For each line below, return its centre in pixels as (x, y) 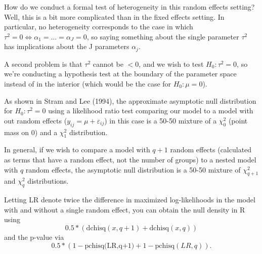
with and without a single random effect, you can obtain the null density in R (125, 209)
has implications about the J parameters (67, 46)
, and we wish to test (171, 63)
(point (238, 120)
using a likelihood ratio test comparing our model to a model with (151, 111)
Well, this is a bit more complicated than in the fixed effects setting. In (114, 16)
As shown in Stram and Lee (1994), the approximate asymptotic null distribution (130, 100)
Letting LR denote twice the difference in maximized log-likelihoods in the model (130, 200)
